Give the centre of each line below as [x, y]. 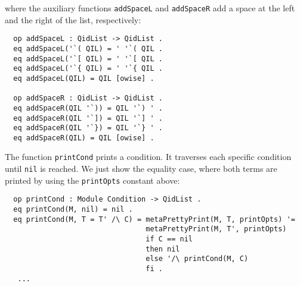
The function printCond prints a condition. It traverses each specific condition [148, 157]
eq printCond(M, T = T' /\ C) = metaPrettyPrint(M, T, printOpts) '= [154, 219]
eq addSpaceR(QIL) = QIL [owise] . [84, 138]
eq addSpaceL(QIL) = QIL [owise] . [84, 78]
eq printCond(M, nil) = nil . [73, 210]
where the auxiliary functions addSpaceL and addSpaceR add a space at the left [150, 8]
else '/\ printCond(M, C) [197, 259]
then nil [163, 249]
